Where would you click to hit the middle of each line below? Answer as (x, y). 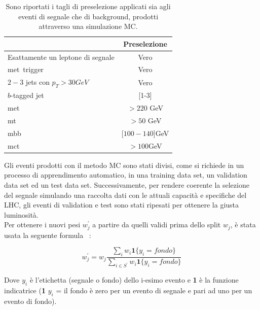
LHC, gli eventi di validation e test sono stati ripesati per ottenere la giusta (122, 205)
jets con (38, 82)
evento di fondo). (30, 301)
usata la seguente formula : (48, 235)
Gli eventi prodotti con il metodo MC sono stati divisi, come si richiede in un (124, 165)
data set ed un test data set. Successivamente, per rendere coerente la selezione (127, 185)
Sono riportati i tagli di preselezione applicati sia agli (88, 6)
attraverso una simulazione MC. (88, 26)
